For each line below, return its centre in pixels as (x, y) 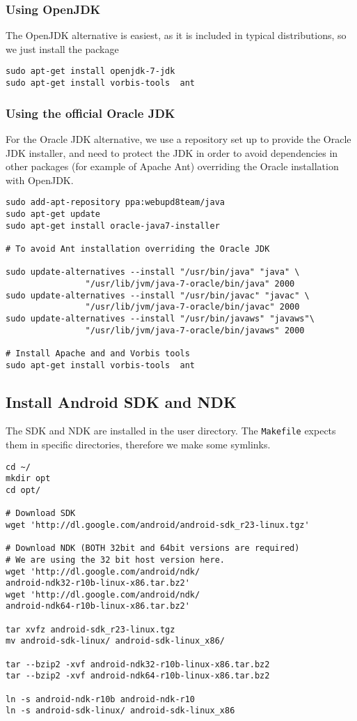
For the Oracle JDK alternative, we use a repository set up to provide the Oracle (178, 138)
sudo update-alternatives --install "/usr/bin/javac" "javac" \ (158, 295)
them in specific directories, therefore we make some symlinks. (138, 445)
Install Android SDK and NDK (121, 401)
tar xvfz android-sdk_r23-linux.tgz (90, 629)
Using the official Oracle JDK (90, 113)
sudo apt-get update (53, 214)
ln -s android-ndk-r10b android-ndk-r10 (101, 699)
